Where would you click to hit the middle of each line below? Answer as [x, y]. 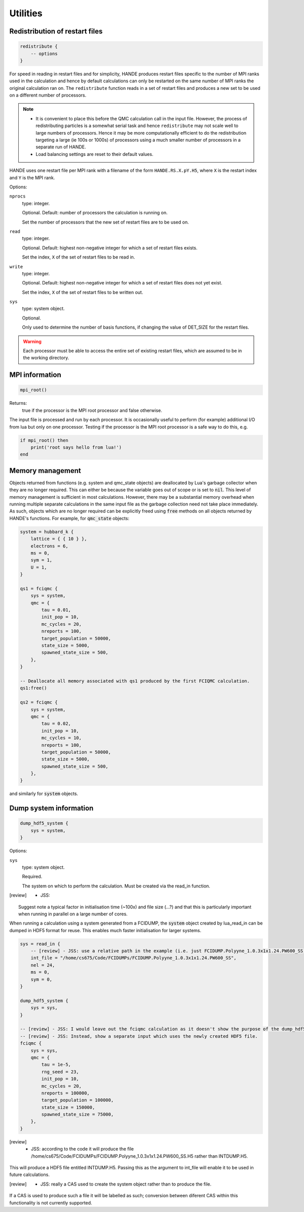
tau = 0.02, [56, 724]
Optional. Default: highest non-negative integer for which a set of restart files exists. [110, 248]
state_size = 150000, [68, 1107]
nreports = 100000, [65, 1093]
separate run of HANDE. [61, 147]
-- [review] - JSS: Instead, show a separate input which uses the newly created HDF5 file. [139, 1036]
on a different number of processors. [48, 95]
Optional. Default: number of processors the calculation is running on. [95, 213]
